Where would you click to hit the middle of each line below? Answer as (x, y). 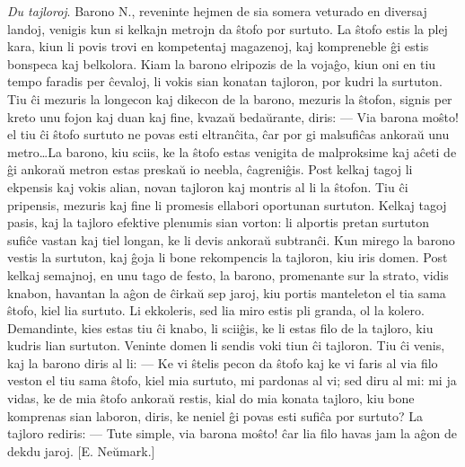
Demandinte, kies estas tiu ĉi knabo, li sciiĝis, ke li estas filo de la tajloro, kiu (220, 327)
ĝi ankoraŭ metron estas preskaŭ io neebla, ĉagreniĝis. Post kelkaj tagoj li (210, 169)
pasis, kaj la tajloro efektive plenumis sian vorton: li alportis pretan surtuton (219, 222)
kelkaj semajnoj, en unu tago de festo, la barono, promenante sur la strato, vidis (228, 274)
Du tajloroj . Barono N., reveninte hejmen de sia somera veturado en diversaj (217, 11)
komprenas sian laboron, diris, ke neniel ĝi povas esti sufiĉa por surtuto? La (215, 415)
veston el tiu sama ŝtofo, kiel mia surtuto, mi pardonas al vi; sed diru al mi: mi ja (232, 380)
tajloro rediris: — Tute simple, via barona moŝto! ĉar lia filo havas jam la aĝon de (232, 433)
